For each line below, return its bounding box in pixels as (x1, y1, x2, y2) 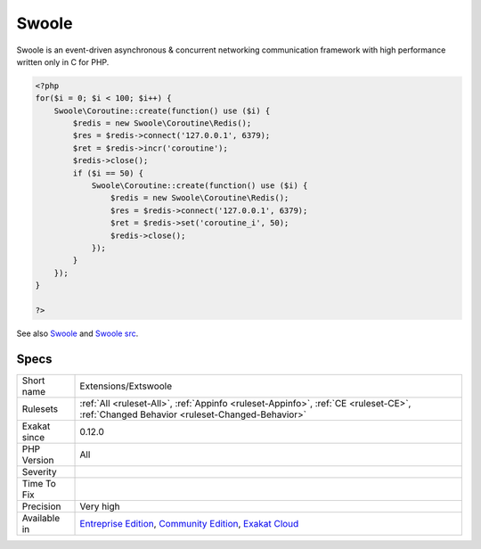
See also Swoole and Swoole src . (16, 328, 139, 339)
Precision (21, 500, 61, 512)
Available (21, 512, 61, 524)
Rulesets (21, 402, 58, 414)
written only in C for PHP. (16, 56, 110, 67)
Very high (79, 500, 120, 512)
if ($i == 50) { (72, 168, 144, 178)
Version (21, 454, 54, 466)
